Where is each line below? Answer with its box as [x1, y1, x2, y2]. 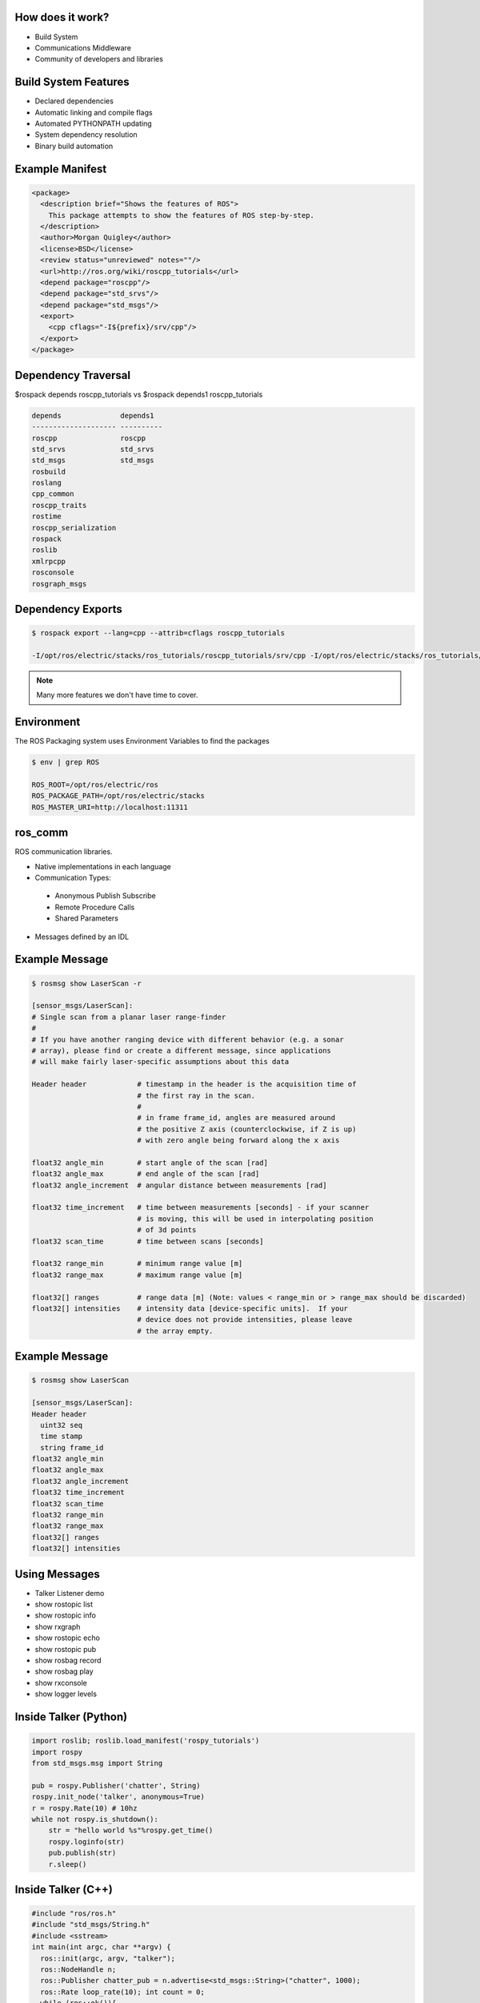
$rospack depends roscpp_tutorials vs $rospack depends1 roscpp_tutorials [14, 389, 263, 399]
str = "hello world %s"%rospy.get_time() [48, 1826, 214, 1835]
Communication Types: [34, 873, 111, 883]
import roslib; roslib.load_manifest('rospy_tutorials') [31, 1736, 260, 1746]
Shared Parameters [54, 913, 119, 923]
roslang [31, 478, 62, 488]
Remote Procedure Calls [54, 902, 135, 912]
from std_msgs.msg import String [31, 1759, 163, 1767]
